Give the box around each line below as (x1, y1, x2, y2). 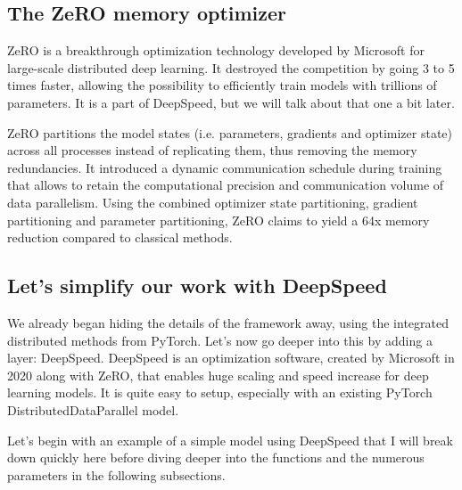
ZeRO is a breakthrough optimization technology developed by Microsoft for (7, 41, 425, 60)
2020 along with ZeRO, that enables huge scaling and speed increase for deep (7, 365, 429, 384)
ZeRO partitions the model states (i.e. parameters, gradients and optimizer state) (7, 123, 452, 142)
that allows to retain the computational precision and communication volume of (7, 176, 444, 194)
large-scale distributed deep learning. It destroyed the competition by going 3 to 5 (7, 58, 455, 77)
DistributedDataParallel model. (7, 400, 179, 419)
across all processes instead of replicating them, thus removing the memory (7, 141, 417, 159)
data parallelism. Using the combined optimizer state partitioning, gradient (7, 192, 418, 211)
